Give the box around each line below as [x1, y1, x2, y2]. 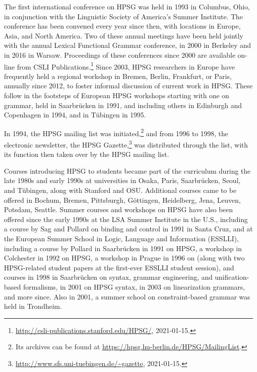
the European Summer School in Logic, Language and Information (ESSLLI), [4, 233, 239, 244]
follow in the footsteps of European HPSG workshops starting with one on [4, 90, 229, 100]
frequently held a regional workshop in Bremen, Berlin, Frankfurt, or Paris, [4, 71, 232, 81]
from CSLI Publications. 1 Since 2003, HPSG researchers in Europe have [17, 60, 235, 72]
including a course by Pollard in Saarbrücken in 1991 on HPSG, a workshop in [4, 243, 242, 253]
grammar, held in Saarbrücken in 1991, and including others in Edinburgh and [4, 100, 242, 110]
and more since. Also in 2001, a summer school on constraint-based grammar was [4, 291, 251, 301]
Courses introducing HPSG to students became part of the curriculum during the [4, 165, 251, 176]
